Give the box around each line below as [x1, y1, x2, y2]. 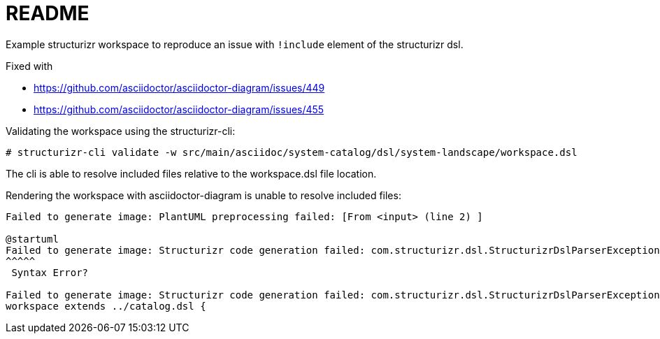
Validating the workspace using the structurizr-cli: [6, 124, 236, 137]
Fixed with [6, 59, 53, 72]
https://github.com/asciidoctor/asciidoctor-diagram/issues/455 [34, 103, 324, 115]
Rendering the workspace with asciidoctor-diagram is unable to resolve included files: [6, 189, 401, 201]
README [6, 1, 89, 25]
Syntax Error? [11, 266, 89, 278]
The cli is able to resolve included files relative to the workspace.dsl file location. [6, 167, 377, 180]
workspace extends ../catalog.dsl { [6, 300, 206, 312]
